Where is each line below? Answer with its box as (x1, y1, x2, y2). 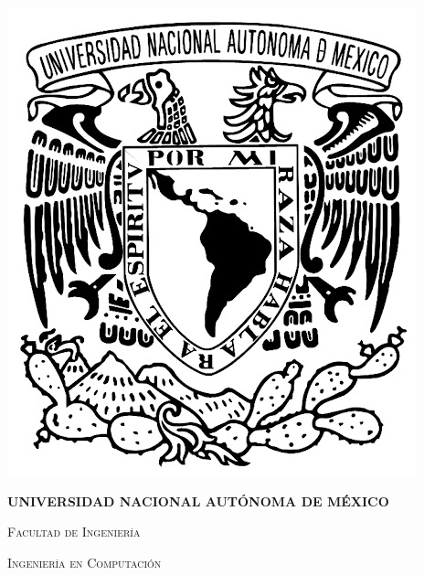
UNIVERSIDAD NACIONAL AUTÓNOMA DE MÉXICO (7, 491, 389, 510)
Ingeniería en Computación (7, 552, 162, 571)
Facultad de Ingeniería (7, 522, 141, 541)
